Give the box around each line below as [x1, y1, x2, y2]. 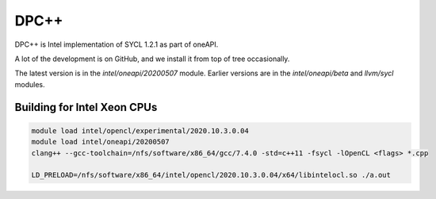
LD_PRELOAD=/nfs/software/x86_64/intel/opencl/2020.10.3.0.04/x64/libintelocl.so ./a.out [31, 170, 392, 180]
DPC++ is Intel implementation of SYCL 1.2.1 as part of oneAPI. [14, 40, 219, 49]
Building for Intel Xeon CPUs [14, 100, 158, 114]
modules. [14, 79, 45, 89]
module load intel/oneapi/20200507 [31, 137, 170, 147]
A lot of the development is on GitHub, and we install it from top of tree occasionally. [14, 54, 290, 63]
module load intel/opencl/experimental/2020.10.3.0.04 [31, 126, 249, 135]
